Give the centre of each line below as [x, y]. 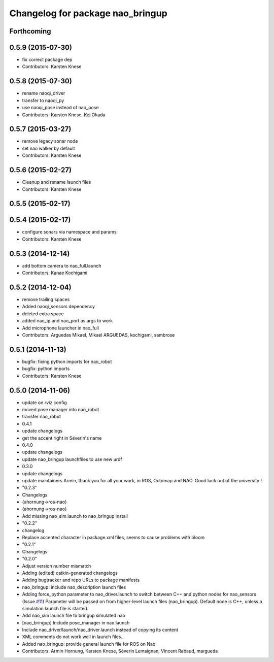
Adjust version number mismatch [57, 566]
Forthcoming [30, 31]
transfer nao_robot [41, 417]
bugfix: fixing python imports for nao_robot [67, 361]
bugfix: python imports [46, 369]
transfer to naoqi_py [43, 100]
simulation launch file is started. [55, 608]
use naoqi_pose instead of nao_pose [60, 108]
